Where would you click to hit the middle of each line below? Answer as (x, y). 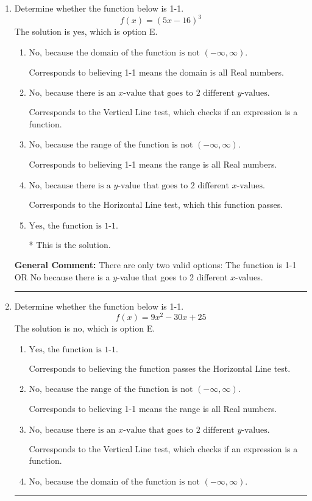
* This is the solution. (70, 244)
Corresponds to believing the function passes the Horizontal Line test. (160, 368)
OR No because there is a (62, 276)
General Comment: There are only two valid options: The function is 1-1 (155, 265)
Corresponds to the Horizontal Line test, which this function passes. (156, 204)
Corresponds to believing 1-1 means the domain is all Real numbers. (156, 72)
